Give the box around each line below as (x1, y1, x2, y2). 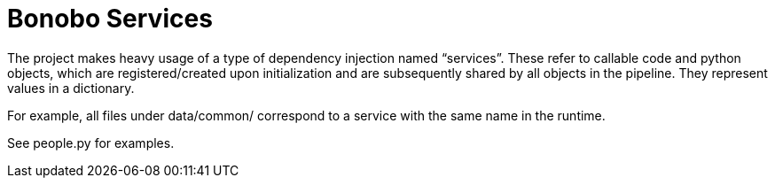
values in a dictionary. (7, 80, 135, 96)
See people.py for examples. (7, 135, 175, 150)
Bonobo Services (7, 4, 213, 34)
